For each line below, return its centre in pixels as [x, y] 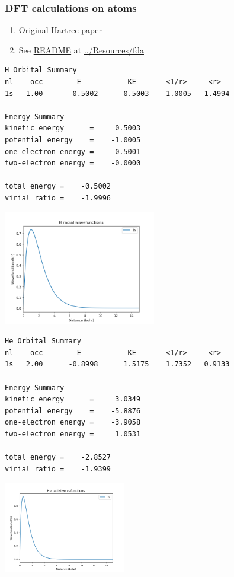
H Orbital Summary [41, 70]
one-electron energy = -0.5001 [73, 152]
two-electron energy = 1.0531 [73, 434]
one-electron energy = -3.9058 [73, 423]
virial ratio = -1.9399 [58, 469]
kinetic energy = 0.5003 [73, 128]
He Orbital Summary [43, 341]
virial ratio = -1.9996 [58, 198]
